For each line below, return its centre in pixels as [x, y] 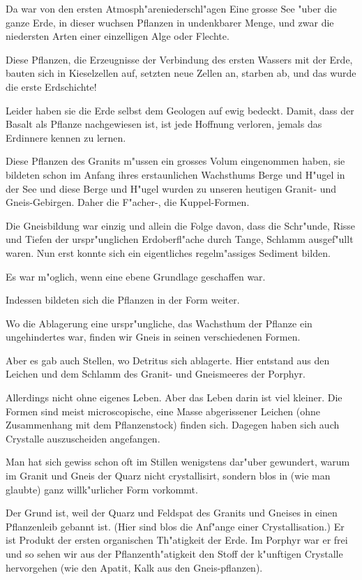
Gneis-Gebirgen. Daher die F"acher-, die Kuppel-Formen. [128, 202]
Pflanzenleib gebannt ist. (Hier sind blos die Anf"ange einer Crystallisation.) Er [175, 526]
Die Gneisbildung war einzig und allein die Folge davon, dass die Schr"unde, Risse [181, 225]
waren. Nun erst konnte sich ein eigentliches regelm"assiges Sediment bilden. [168, 252]
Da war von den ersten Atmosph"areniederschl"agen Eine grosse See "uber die [171, 8]
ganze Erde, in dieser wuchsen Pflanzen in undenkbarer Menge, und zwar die [170, 22]
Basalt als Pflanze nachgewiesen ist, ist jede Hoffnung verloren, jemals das [164, 124]
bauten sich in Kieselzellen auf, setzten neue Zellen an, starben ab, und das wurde [181, 73]
